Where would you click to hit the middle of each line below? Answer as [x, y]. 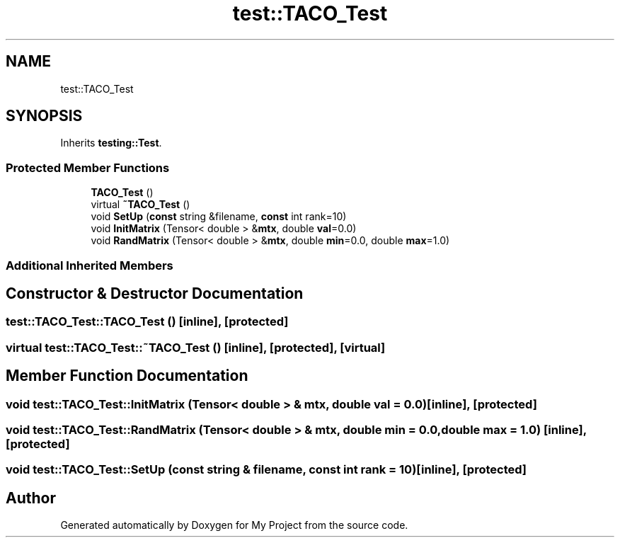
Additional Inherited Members [90, 265]
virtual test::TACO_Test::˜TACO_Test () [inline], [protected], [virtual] [196, 347]
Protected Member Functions [88, 167]
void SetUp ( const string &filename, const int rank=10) [219, 217]
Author [31, 498]
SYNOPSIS [44, 116]
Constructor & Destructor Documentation [155, 293]
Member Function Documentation [127, 376]
